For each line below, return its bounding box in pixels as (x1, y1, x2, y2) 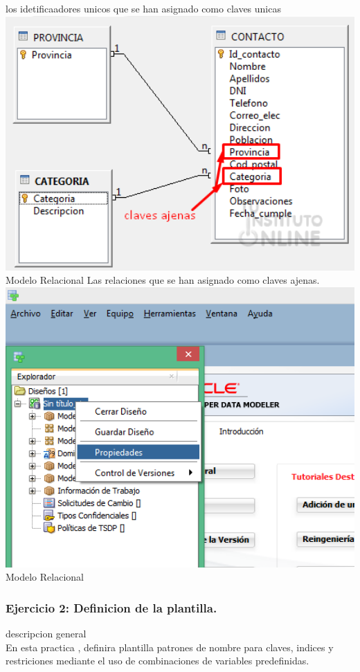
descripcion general (6, 626, 87, 641)
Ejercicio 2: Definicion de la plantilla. (6, 599, 217, 616)
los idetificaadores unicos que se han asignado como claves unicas (6, 1, 281, 15)
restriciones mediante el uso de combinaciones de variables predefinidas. (6, 653, 309, 668)
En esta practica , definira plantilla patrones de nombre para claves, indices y (6, 639, 334, 654)
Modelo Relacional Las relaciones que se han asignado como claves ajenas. (6, 273, 320, 287)
